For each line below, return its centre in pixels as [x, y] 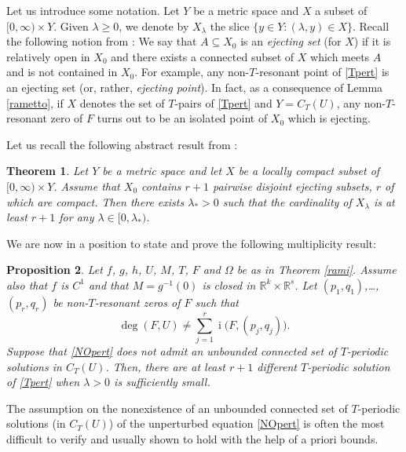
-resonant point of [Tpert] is [322, 72]
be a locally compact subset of [309, 171]
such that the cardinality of [287, 201]
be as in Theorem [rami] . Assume [316, 270]
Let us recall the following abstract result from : [122, 144]
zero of [67, 118]
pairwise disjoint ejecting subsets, [293, 186]
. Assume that [87, 186]
